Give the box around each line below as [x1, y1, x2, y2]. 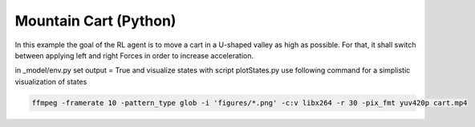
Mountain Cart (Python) [14, 12, 177, 30]
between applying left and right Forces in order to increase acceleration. [14, 50, 254, 60]
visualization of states [14, 77, 87, 86]
